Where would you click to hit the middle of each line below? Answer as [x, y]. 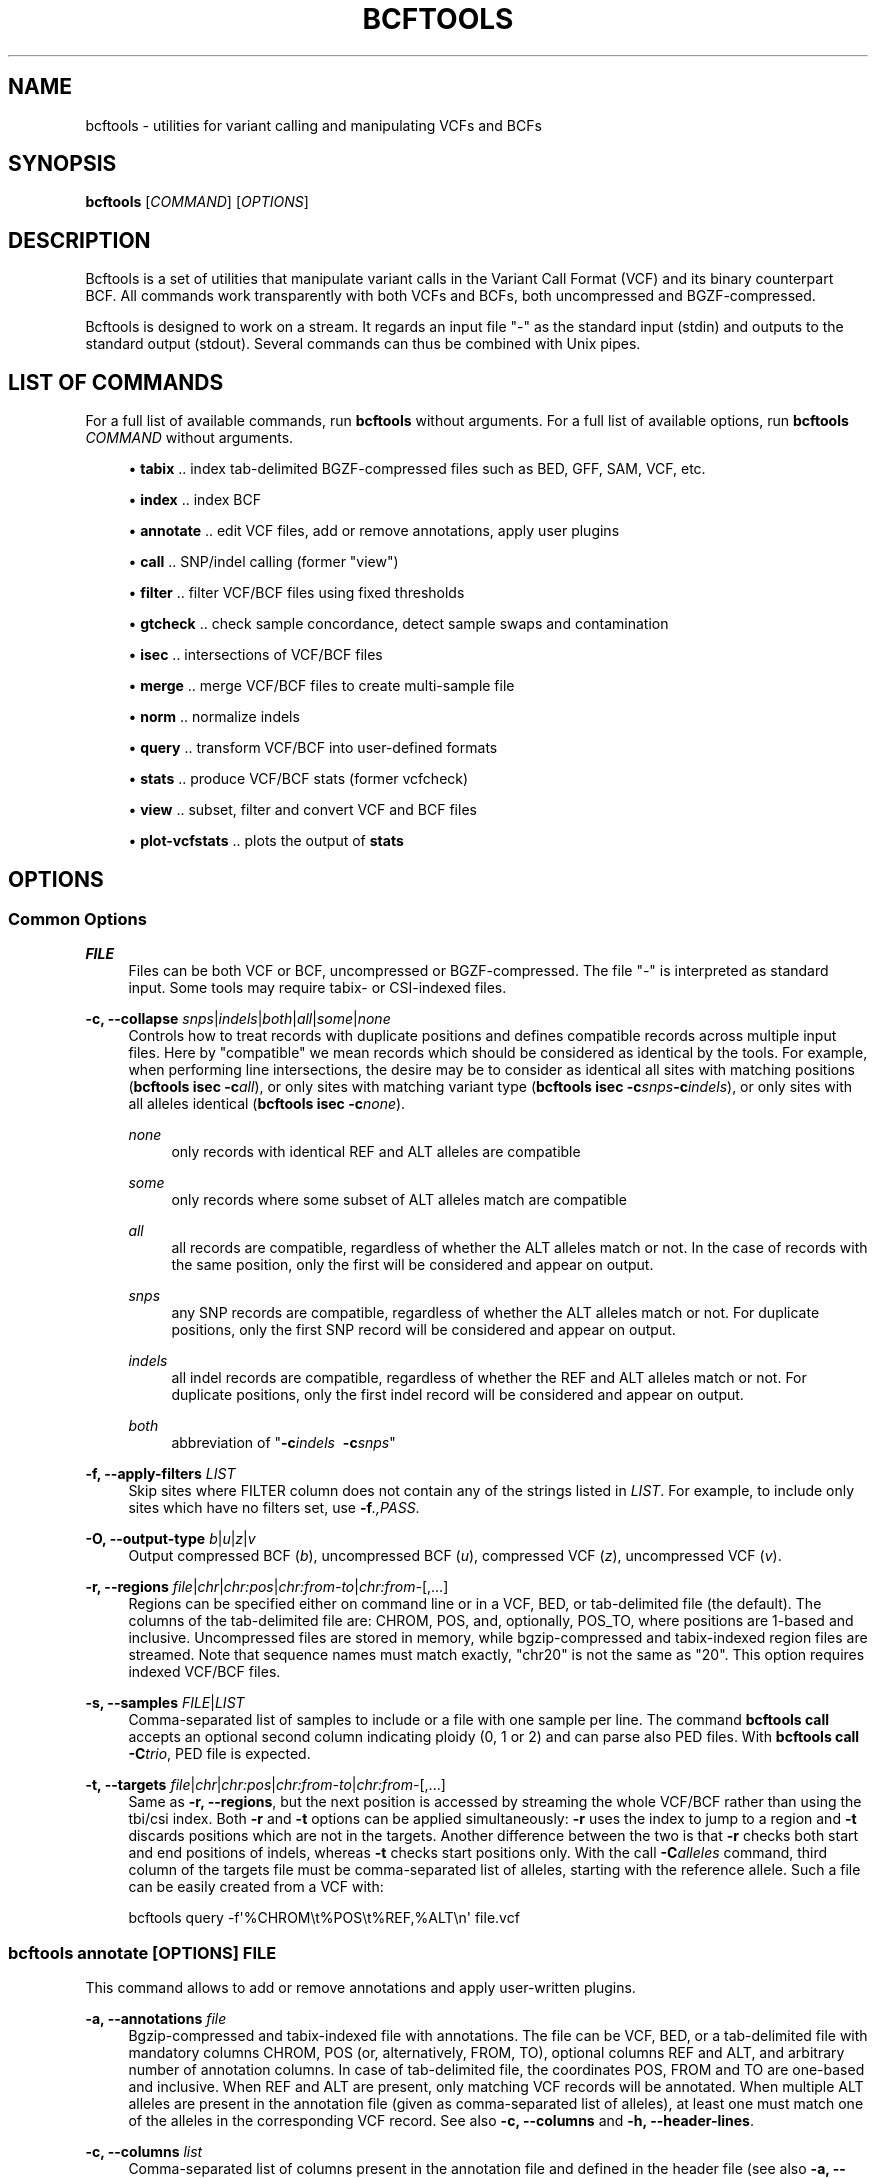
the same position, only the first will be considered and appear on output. [412, 1265]
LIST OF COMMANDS [116, 382]
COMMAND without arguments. [189, 438]
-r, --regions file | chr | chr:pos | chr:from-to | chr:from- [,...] [267, 1587]
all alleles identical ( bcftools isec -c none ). [267, 1104]
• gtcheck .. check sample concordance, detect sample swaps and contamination [398, 624]
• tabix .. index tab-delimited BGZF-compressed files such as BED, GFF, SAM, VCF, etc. [417, 469]
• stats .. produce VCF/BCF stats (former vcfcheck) [298, 779]
